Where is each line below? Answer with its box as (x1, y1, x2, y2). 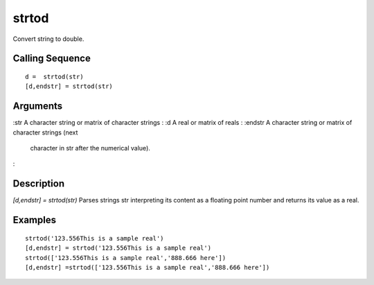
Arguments (12, 101, 63, 112)
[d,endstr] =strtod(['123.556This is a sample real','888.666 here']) (25, 264, 270, 271)
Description (12, 178, 65, 190)
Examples (12, 214, 57, 226)
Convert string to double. (12, 35, 84, 43)
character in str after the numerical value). (30, 144, 150, 153)
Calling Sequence (12, 53, 91, 64)
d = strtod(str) (25, 73, 84, 80)
